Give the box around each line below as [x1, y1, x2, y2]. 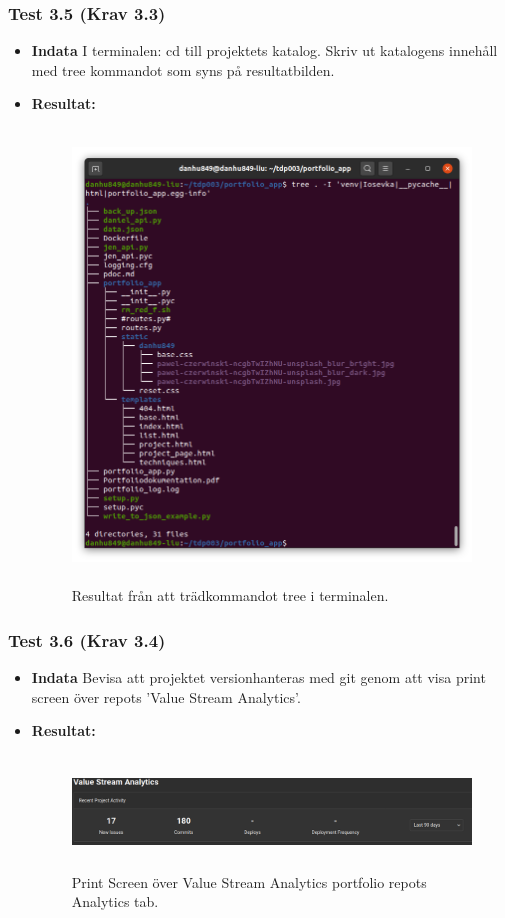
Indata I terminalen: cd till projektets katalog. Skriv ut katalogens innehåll [31, 40, 498, 61]
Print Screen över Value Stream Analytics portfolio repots [71, 871, 427, 892]
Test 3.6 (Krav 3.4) [8, 627, 166, 652]
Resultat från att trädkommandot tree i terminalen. [71, 585, 389, 606]
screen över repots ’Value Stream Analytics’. [31, 686, 301, 707]
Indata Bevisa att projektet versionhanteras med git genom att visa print [31, 666, 486, 687]
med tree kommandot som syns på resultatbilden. [31, 59, 335, 80]
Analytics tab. [71, 891, 159, 912]
